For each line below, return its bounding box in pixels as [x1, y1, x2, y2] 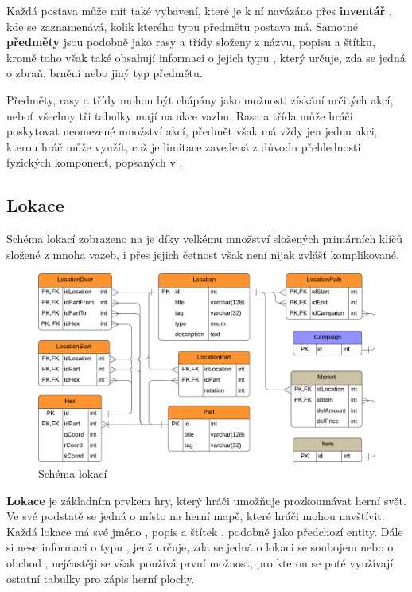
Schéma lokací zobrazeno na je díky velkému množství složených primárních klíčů [6, 230, 403, 247]
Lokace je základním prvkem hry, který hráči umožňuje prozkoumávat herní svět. [6, 492, 406, 508]
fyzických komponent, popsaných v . [6, 154, 183, 171]
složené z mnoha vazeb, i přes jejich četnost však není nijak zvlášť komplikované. [6, 245, 399, 262]
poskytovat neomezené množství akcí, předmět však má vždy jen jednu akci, [6, 123, 378, 139]
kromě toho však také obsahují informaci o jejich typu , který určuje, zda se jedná [6, 49, 406, 65]
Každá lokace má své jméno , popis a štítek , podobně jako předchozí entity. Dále [6, 523, 403, 539]
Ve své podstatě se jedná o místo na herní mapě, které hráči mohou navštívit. [6, 508, 385, 524]
